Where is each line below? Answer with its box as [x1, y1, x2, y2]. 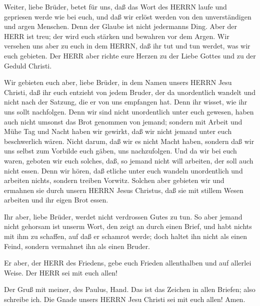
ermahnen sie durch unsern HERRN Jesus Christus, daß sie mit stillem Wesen [4, 184, 243, 195]
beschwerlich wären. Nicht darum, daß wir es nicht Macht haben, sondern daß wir [4, 135, 254, 146]
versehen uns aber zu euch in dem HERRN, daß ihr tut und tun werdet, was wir [4, 40, 250, 51]
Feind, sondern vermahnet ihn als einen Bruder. [4, 240, 150, 251]
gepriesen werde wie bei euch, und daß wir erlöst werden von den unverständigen [4, 11, 251, 21]
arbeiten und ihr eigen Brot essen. [4, 194, 108, 205]
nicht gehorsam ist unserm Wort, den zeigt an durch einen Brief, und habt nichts [4, 221, 252, 231]
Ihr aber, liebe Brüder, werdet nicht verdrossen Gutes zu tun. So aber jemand [4, 211, 242, 221]
